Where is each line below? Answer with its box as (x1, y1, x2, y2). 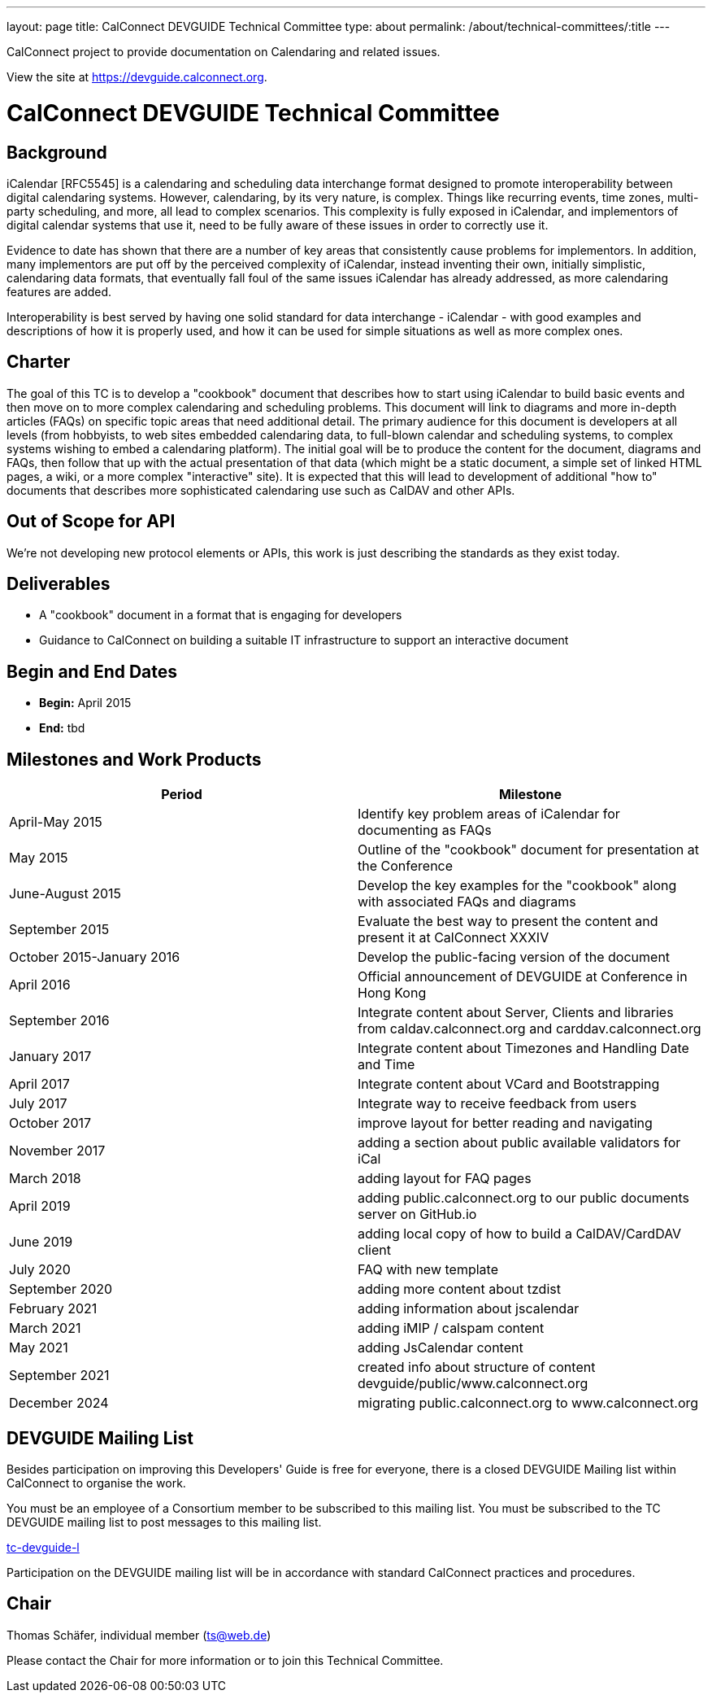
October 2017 (9, 1115, 92, 1132)
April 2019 (9, 1198, 71, 1215)
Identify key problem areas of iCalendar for (358, 806, 620, 823)
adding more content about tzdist (358, 1281, 561, 1298)
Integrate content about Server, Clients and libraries (358, 1004, 674, 1021)
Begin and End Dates (7, 661, 178, 682)
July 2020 (9, 1261, 71, 1278)
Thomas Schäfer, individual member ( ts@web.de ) (7, 1627, 271, 1642)
